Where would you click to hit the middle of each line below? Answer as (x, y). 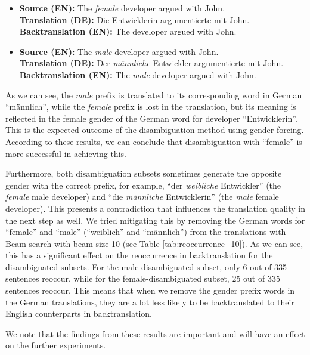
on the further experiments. (56, 345)
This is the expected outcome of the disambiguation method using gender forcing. (155, 130)
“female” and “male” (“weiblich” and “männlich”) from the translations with (146, 232)
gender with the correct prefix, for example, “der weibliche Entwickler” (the (143, 185)
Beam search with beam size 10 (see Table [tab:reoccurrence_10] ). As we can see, (154, 243)
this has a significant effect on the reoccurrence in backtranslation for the (139, 255)
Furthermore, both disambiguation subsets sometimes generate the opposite (144, 173)
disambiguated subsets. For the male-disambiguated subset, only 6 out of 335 (146, 266)
